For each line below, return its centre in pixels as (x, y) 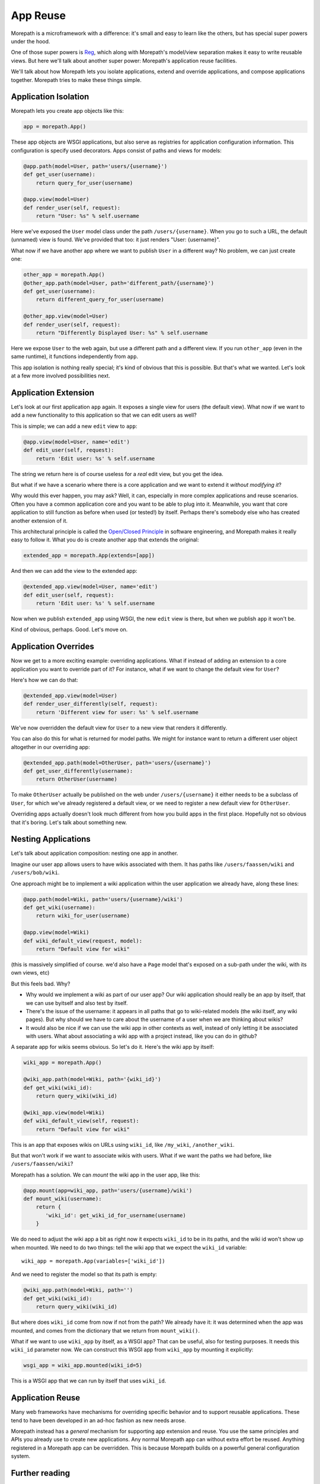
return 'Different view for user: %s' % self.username (117, 712)
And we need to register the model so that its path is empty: (84, 1274)
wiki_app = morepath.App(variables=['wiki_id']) (93, 1261)
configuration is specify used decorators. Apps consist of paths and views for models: (116, 150)
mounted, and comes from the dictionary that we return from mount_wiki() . (105, 1330)
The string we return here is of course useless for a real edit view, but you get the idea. (117, 474)
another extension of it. (39, 521)
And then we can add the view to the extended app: (74, 571)
